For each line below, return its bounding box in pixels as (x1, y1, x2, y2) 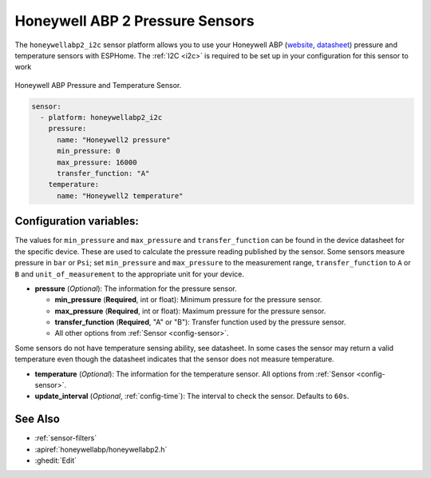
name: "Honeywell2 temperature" (57, 191, 184, 200)
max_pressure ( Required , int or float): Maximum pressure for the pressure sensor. (54, 306, 326, 316)
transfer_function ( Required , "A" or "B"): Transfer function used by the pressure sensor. (54, 317, 346, 327)
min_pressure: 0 (57, 146, 121, 156)
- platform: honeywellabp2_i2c (40, 113, 163, 122)
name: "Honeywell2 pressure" (57, 135, 171, 144)
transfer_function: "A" (57, 169, 150, 178)
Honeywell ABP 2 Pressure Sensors (14, 12, 255, 30)
